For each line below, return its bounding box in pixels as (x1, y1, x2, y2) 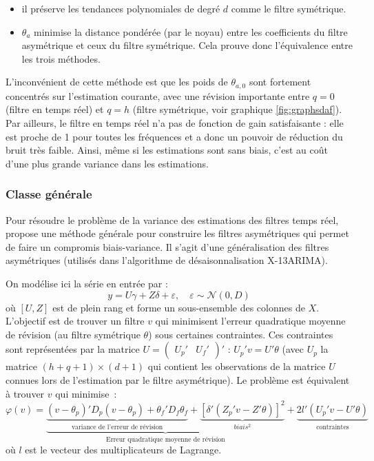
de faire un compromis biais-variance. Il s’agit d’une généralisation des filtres (6, 239, 329, 254)
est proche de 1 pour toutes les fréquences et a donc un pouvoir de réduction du (6, 129, 343, 143)
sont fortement (249, 74, 311, 89)
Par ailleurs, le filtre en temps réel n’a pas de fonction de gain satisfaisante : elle (6, 116, 344, 130)
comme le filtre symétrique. (231, 1, 346, 15)
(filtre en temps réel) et (6, 102, 104, 116)
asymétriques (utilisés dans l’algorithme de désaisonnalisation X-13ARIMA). (6, 253, 328, 267)
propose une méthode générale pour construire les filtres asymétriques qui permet (6, 226, 349, 240)
